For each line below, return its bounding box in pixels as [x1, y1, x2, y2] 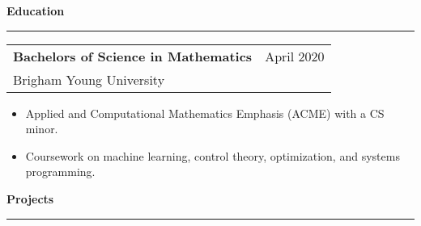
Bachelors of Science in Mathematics [13, 46, 253, 65]
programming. [25, 163, 96, 180]
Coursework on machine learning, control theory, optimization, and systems [25, 147, 400, 164]
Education [6, 2, 65, 19]
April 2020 [265, 46, 325, 65]
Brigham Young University [13, 69, 165, 89]
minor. [25, 120, 58, 137]
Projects [6, 190, 54, 207]
